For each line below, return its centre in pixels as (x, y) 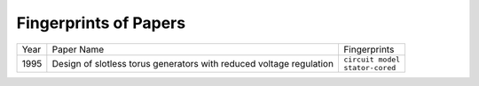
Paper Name (78, 49)
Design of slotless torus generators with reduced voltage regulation (193, 63)
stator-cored (369, 67)
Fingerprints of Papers (101, 23)
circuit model (372, 59)
